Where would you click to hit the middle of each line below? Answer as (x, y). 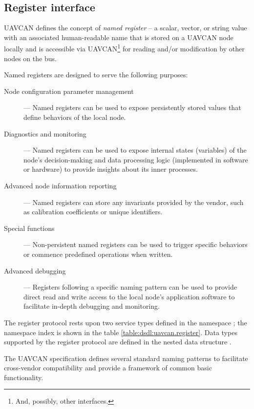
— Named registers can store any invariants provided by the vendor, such (134, 202)
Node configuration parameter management (69, 91)
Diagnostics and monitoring (45, 133)
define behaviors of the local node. (75, 117)
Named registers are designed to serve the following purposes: (96, 75)
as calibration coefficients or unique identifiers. (93, 212)
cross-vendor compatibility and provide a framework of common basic (108, 368)
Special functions (29, 228)
